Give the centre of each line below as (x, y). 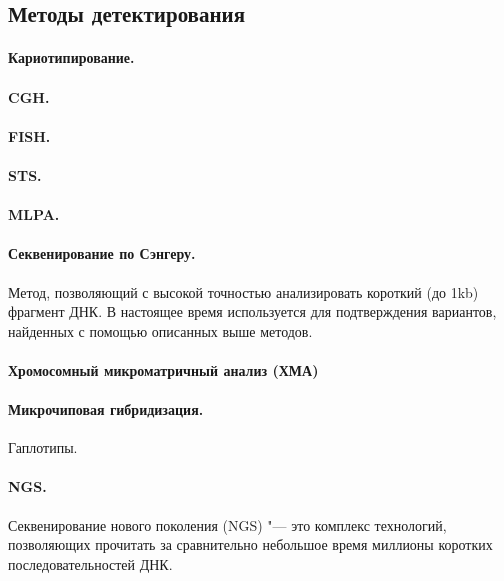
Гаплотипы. (43, 447)
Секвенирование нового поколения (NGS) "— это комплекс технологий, (227, 524)
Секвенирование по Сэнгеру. (102, 253)
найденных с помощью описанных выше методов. (160, 330)
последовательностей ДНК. (90, 563)
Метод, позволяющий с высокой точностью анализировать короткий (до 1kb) (243, 291)
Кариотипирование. (71, 57)
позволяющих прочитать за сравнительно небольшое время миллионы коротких (250, 544)
